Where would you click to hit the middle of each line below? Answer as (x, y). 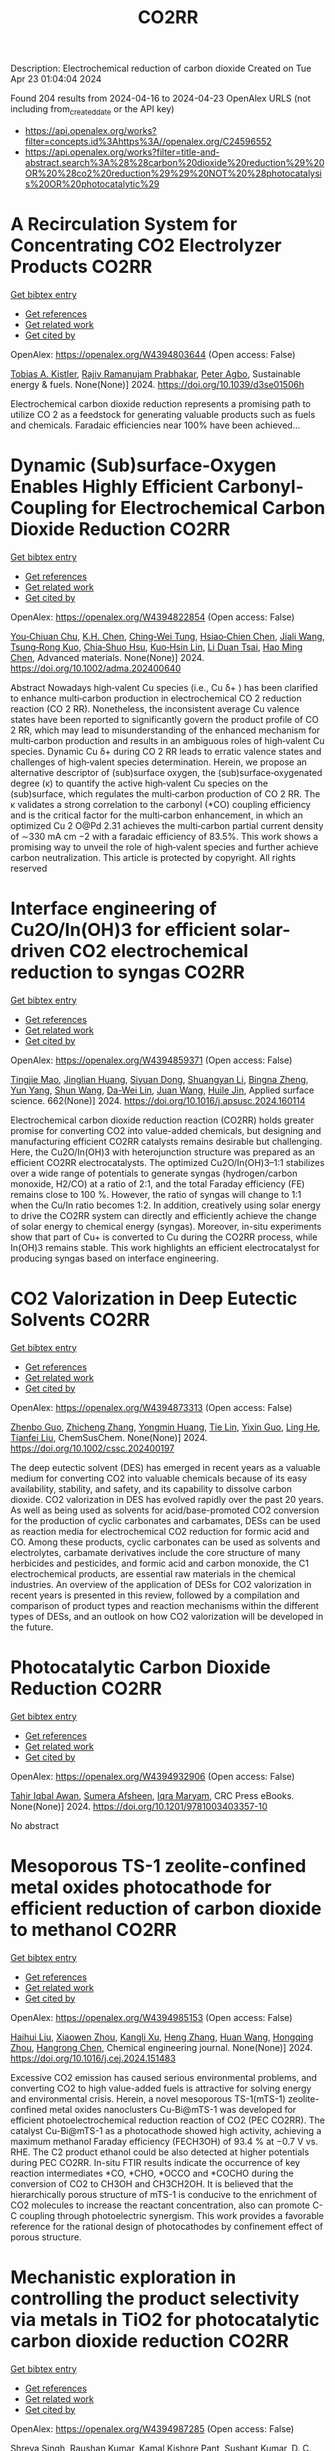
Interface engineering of (113, 908)
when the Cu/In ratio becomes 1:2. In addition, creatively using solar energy (166, 1205)
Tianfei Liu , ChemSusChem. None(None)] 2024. (109, 1437)
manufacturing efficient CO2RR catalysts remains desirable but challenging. (166, 1141)
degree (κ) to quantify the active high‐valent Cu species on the (139, 783)
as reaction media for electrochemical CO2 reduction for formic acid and (160, 1531)
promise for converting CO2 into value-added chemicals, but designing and (166, 1130)
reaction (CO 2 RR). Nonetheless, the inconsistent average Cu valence (155, 708)
